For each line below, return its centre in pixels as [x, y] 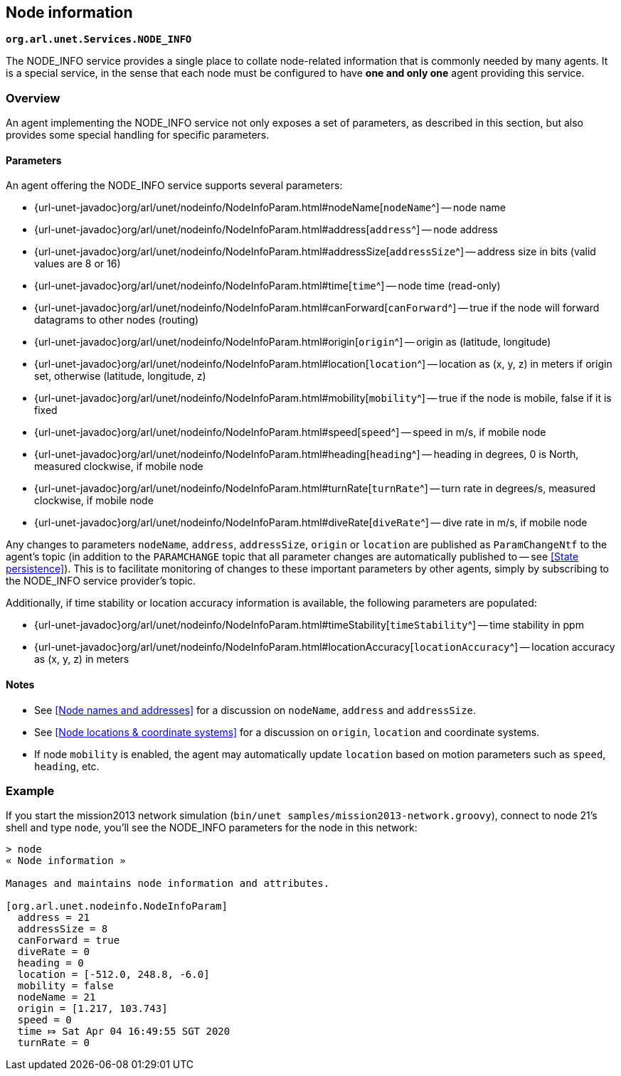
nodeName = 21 [57, 997]
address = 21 [54, 918]
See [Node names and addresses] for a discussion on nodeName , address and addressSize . [255, 710]
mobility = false [65, 986]
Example [30, 790]
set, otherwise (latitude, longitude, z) [120, 376]
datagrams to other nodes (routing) [117, 320]
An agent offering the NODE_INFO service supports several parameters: [174, 186]
